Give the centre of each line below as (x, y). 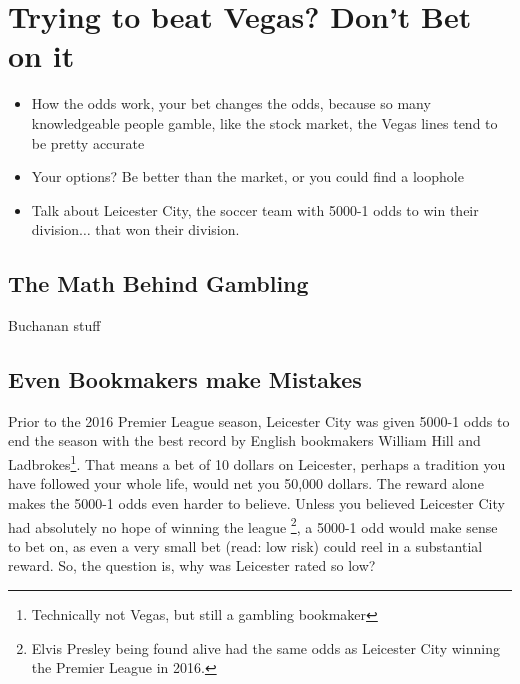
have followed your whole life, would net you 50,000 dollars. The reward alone (246, 483)
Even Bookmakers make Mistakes (185, 379)
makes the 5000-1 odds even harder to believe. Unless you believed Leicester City (256, 502)
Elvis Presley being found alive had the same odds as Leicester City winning (265, 647)
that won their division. (167, 229)
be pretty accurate (88, 142)
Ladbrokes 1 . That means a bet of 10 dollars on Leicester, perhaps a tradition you (257, 462)
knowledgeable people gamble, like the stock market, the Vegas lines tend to (264, 122)
